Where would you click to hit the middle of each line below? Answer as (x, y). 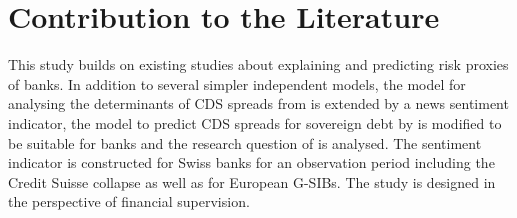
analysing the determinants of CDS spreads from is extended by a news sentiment (258, 103)
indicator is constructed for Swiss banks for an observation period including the (251, 162)
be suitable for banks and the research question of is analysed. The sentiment (245, 142)
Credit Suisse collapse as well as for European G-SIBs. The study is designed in (252, 181)
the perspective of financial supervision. (129, 201)
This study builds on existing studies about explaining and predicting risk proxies (258, 64)
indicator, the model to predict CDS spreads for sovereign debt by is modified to (255, 122)
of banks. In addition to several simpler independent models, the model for (237, 83)
